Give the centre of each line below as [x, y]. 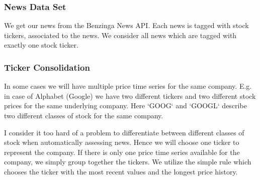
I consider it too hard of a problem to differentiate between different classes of [124, 132]
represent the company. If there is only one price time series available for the [122, 152]
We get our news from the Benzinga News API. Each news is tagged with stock [126, 25]
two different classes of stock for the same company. [84, 115]
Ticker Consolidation [47, 67]
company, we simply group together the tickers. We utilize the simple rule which [128, 162]
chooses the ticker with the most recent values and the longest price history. [121, 171]
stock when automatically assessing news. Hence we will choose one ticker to [122, 142]
